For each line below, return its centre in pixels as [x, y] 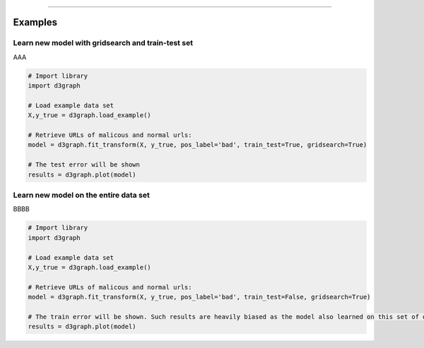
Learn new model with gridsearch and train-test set [103, 43]
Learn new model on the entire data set [81, 196]
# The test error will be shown [84, 165]
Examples [35, 22]
